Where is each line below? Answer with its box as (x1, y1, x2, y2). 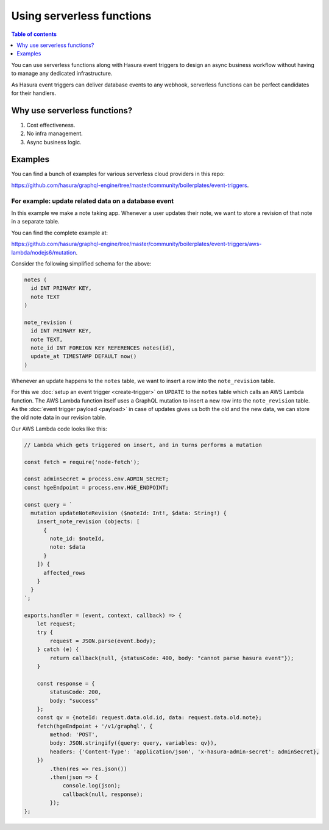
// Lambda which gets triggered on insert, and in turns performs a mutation (24, 441, 262, 448)
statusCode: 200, (49, 689, 102, 695)
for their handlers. (11, 89, 57, 97)
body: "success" (49, 697, 99, 704)
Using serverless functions (11, 9, 152, 23)
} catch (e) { (37, 646, 79, 653)
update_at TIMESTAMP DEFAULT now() (30, 353, 137, 360)
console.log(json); (62, 783, 121, 789)
